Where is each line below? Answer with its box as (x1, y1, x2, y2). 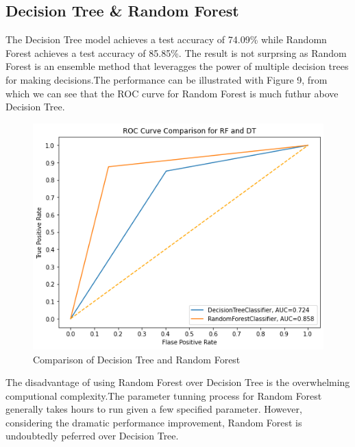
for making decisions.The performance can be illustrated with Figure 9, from (5, 72, 328, 86)
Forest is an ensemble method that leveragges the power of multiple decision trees (5, 59, 349, 73)
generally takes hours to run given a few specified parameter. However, (5, 402, 302, 416)
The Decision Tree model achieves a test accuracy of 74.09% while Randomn (5, 32, 327, 47)
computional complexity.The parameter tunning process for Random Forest (5, 388, 322, 402)
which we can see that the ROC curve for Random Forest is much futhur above (5, 86, 339, 100)
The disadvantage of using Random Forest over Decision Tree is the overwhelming (5, 375, 350, 389)
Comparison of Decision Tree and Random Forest (33, 352, 241, 366)
